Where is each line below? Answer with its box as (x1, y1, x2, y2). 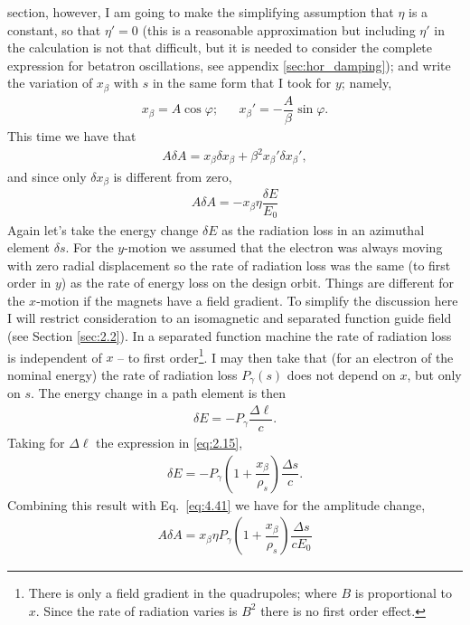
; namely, (341, 73, 392, 92)
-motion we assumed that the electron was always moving (124, 238, 443, 257)
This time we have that (7, 126, 136, 145)
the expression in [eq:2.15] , (96, 433, 243, 452)
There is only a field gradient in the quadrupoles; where (28, 583, 337, 602)
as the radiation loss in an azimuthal (221, 220, 425, 239)
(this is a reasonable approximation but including (142, 20, 416, 39)
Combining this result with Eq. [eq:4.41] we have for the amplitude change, (7, 495, 426, 514)
